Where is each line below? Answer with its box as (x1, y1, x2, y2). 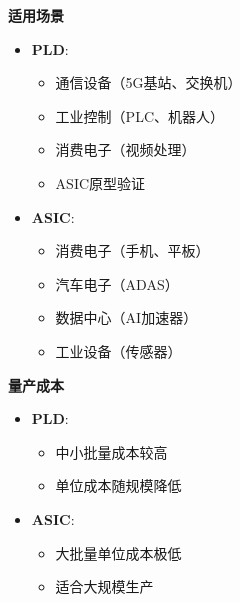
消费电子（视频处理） (55, 139, 196, 160)
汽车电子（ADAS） (55, 273, 179, 294)
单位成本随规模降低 (55, 475, 182, 496)
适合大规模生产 (55, 576, 154, 597)
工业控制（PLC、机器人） (55, 105, 224, 126)
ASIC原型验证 (55, 172, 146, 193)
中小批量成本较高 (55, 441, 168, 462)
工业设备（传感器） (55, 340, 182, 361)
